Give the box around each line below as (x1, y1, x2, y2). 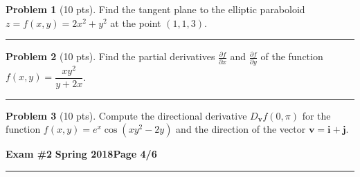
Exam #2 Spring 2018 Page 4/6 (6, 147, 157, 161)
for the (302, 108, 331, 122)
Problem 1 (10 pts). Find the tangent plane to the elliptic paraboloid (6, 2, 305, 16)
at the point (110, 15, 161, 30)
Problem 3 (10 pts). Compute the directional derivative (6, 108, 247, 122)
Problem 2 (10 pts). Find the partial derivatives (6, 49, 215, 64)
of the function (260, 49, 323, 64)
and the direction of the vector (176, 122, 306, 136)
